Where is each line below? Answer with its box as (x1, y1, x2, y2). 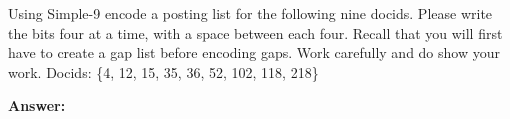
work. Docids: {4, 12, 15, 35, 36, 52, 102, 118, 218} (8, 61, 319, 82)
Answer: (8, 95, 66, 116)
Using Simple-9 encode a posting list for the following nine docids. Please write (8, 3, 493, 23)
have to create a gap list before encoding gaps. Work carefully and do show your (8, 42, 500, 63)
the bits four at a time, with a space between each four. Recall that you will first (8, 22, 503, 43)
